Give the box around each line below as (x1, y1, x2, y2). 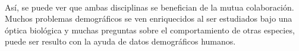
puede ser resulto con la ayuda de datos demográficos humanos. (5, 35, 236, 47)
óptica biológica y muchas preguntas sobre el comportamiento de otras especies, (5, 23, 295, 36)
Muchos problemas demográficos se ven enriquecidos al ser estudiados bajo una (5, 12, 292, 25)
